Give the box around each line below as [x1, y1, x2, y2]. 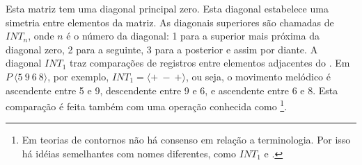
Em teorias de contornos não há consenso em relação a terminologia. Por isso [22, 132, 351, 147]
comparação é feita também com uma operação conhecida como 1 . [6, 97, 288, 113]
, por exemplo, [47, 69, 109, 83]
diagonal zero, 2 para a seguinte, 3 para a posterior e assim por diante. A [6, 42, 318, 56]
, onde [28, 28, 54, 43]
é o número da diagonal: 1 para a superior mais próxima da [66, 28, 320, 43]
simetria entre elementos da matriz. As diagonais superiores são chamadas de [6, 15, 334, 29]
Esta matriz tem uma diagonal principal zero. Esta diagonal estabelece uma [6, 1, 329, 15]
